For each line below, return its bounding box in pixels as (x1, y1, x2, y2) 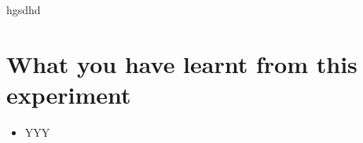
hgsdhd (6, 2, 41, 17)
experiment (6, 78, 131, 110)
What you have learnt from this (6, 47, 357, 79)
